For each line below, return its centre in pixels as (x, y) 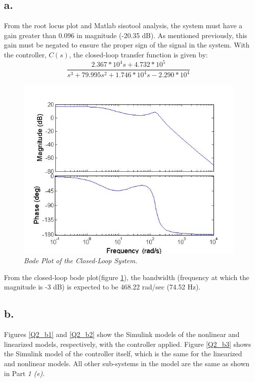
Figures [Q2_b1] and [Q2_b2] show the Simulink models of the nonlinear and (122, 334)
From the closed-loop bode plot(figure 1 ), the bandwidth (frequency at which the (127, 277)
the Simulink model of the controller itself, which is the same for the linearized (123, 354)
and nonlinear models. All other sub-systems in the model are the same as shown (127, 363)
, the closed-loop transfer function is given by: (138, 54)
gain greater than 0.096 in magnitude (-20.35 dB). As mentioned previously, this (126, 35)
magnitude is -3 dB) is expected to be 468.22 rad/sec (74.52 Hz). (102, 287)
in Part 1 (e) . (24, 373)
